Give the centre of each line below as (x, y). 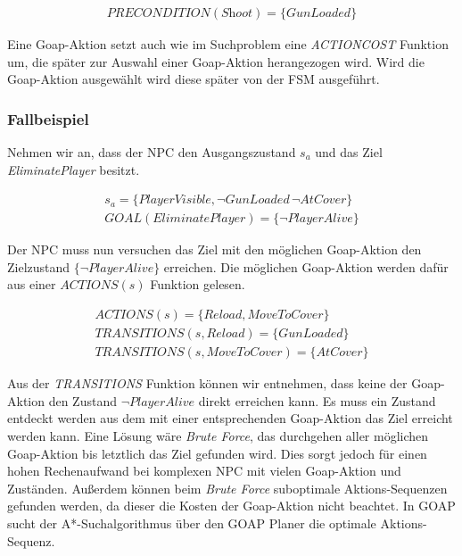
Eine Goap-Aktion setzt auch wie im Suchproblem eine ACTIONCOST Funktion (228, 44)
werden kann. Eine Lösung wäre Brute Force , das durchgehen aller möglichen (218, 435)
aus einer (32, 284)
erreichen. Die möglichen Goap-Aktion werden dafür (306, 266)
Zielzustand (39, 266)
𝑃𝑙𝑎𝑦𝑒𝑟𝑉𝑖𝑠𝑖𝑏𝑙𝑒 (175, 200)
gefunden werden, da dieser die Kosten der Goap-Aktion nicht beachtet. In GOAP (231, 506)
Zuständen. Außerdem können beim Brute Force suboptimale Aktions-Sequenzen (227, 488)
